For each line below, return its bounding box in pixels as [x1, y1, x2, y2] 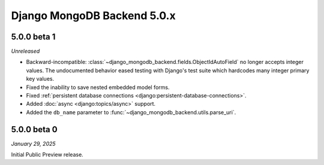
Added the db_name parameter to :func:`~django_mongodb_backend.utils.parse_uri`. [26, 108, 236, 116]
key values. [26, 75, 54, 82]
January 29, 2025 [11, 140, 56, 147]
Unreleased [11, 48, 40, 55]
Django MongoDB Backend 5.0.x [11, 9, 176, 22]
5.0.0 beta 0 [11, 124, 58, 135]
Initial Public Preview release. [11, 151, 83, 158]
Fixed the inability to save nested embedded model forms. [26, 84, 170, 91]
